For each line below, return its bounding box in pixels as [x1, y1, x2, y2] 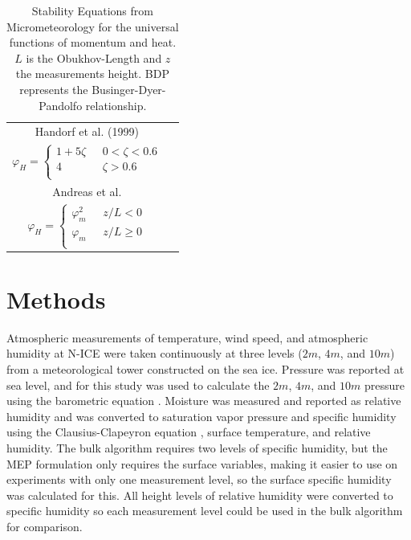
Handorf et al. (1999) [35, 123, 139, 140]
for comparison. [6, 517, 83, 534]
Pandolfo [39, 96, 83, 113]
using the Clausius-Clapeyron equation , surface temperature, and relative [6, 423, 371, 440]
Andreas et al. [52, 183, 122, 200]
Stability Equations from [31, 2, 153, 18]
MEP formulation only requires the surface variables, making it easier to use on [6, 455, 398, 472]
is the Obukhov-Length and [26, 49, 162, 66]
